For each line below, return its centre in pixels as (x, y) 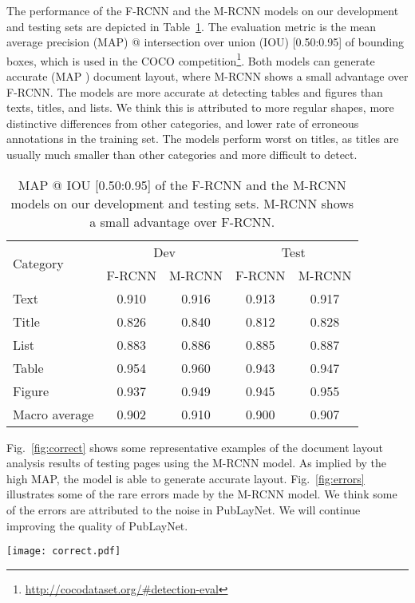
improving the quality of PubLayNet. (97, 525)
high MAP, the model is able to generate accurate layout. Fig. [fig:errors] (186, 478)
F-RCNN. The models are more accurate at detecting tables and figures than (195, 91)
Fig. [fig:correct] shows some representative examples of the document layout (195, 447)
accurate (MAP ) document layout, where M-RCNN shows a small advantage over (207, 76)
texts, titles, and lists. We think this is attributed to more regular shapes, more (200, 107)
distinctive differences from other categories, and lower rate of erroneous (183, 123)
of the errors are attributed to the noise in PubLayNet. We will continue (184, 509)
